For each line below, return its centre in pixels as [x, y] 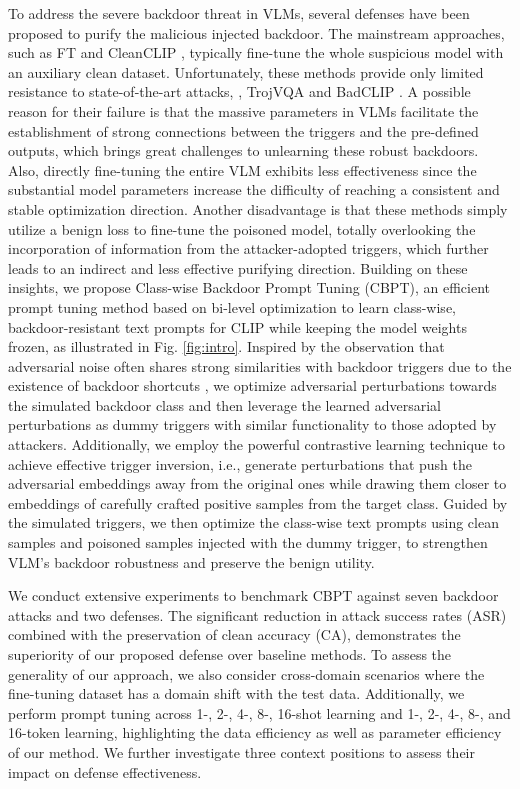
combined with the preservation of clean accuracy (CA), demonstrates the [234, 634]
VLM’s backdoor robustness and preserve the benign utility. [191, 561]
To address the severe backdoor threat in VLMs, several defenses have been [239, 13]
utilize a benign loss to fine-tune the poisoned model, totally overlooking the [242, 228]
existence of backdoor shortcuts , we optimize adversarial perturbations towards [252, 385]
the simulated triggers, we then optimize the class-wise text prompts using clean [253, 522]
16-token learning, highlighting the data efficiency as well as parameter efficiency [255, 732]
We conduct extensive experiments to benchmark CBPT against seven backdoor [253, 595]
